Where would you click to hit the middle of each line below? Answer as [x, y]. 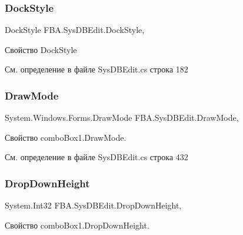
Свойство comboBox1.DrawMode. [66, 137]
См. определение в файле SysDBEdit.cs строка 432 [96, 157]
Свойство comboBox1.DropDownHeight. [77, 225]
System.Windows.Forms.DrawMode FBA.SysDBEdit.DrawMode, [122, 117]
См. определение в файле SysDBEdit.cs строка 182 [96, 69]
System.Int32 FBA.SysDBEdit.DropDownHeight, [93, 205]
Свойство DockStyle [41, 49]
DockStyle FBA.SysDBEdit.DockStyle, [75, 30]
